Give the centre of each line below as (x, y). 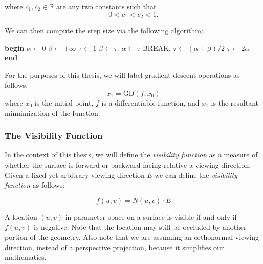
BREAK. (157, 47)
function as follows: (35, 185)
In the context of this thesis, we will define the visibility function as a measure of (131, 155)
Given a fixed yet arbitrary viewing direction (75, 175)
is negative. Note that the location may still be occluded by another (140, 227)
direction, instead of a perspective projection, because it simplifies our (114, 247)
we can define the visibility (196, 175)
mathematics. (26, 257)
